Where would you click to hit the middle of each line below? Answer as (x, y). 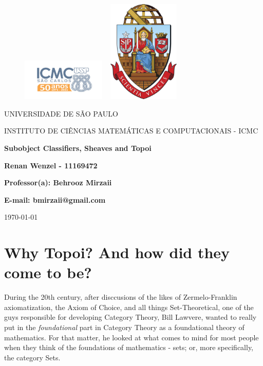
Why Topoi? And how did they (117, 252)
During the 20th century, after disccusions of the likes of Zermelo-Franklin (121, 297)
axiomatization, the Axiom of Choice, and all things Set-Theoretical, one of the (129, 307)
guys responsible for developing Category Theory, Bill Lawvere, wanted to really (130, 317)
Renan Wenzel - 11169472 (51, 165)
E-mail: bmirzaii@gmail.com (55, 199)
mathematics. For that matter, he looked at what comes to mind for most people (131, 337)
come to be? (48, 272)
